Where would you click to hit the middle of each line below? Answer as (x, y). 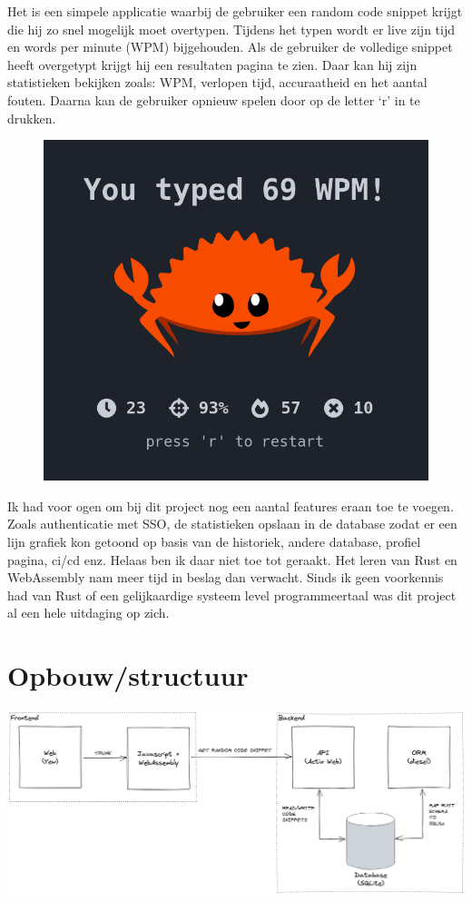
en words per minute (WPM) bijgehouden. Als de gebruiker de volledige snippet (230, 47)
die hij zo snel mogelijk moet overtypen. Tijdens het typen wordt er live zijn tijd (231, 29)
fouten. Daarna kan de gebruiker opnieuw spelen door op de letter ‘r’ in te (214, 99)
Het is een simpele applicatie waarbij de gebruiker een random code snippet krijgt (235, 11)
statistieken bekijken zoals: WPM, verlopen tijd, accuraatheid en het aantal (217, 82)
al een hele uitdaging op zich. (88, 613)
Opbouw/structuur (128, 675)
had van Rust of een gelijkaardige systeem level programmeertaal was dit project (232, 595)
